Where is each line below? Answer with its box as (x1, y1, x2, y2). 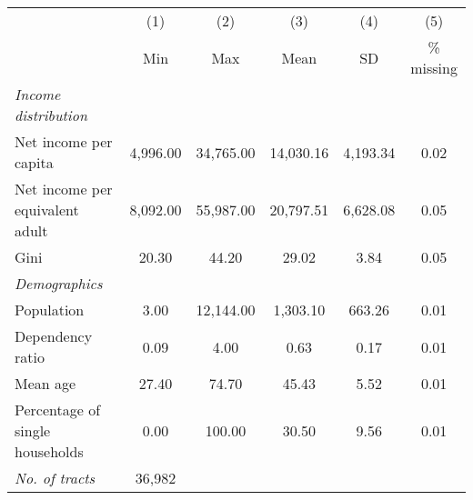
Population (15, 299, 85, 320)
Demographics (15, 273, 103, 294)
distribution (15, 105, 87, 125)
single (15, 420, 51, 441)
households (15, 441, 84, 462)
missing (410, 57, 458, 78)
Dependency (15, 325, 93, 346)
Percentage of (15, 399, 101, 420)
